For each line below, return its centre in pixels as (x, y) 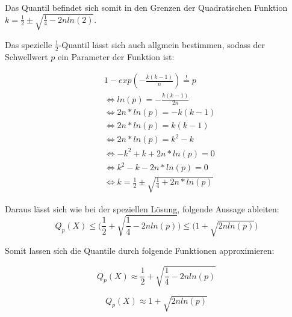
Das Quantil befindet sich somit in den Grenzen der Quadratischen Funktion (146, 7)
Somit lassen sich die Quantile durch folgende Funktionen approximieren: (140, 251)
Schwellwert (26, 56)
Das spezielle (29, 44)
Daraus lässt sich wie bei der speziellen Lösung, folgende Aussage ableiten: (142, 208)
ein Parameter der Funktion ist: (116, 56)
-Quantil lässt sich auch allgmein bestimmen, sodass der (162, 44)
